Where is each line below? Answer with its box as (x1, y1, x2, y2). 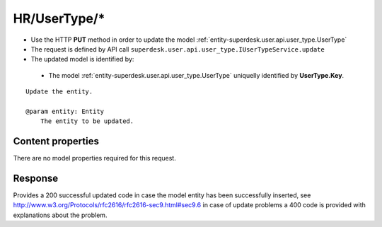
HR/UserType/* (13, 11, 105, 26)
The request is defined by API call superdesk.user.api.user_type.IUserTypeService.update (30, 45, 325, 53)
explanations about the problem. (13, 211, 108, 219)
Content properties (13, 135, 99, 148)
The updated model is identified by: (30, 55, 134, 64)
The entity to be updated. (40, 117, 134, 125)
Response (13, 173, 59, 184)
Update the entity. (25, 88, 93, 95)
